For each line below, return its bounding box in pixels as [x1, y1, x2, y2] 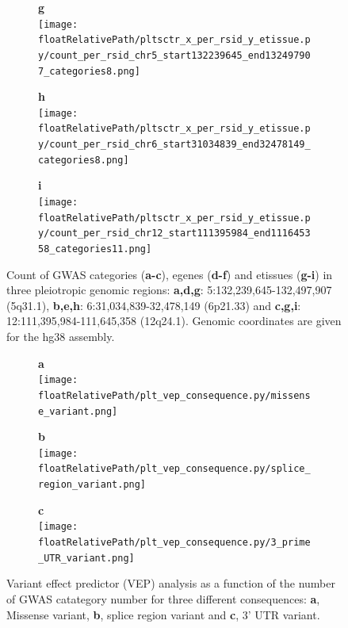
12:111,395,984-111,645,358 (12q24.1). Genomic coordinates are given [6, 312, 342, 329]
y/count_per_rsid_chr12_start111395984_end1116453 [38, 228, 311, 239]
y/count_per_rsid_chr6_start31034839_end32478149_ [38, 139, 311, 151]
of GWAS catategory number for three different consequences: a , [6, 590, 320, 607]
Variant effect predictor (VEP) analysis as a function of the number [6, 575, 335, 592]
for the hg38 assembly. [6, 328, 115, 345]
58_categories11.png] [38, 243, 152, 255]
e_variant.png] [38, 405, 118, 417]
